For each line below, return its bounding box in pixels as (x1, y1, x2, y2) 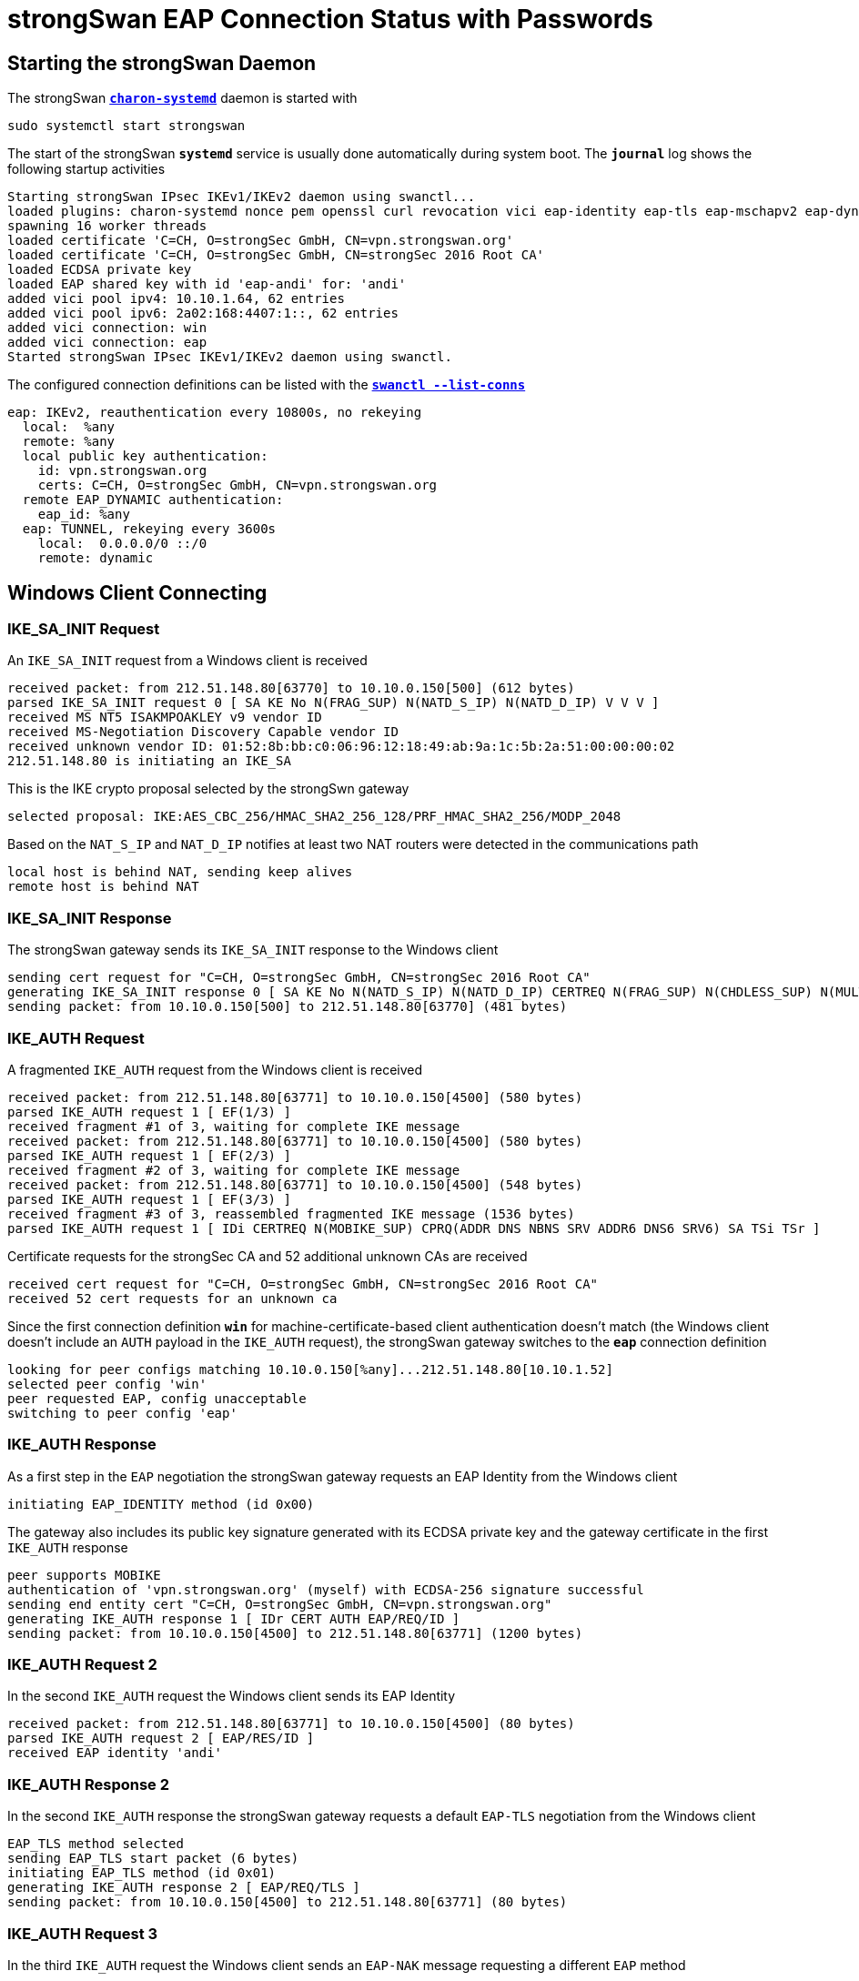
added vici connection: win (7, 320, 207, 336)
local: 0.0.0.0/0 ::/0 (37, 536, 207, 551)
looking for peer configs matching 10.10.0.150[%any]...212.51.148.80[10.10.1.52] (7, 1361, 613, 1377)
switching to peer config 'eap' (7, 1405, 237, 1420)
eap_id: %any (37, 507, 130, 522)
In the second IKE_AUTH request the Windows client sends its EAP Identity (7, 1688, 456, 1704)
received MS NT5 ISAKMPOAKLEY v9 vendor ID (7, 710, 322, 725)
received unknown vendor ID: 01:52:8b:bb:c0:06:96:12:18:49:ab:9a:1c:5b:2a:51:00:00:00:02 (7, 739, 675, 754)
